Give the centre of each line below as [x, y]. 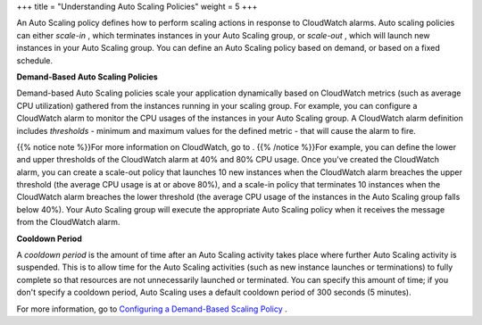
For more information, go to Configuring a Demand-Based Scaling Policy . [152, 309]
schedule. [35, 60]
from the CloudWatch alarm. [68, 222]
